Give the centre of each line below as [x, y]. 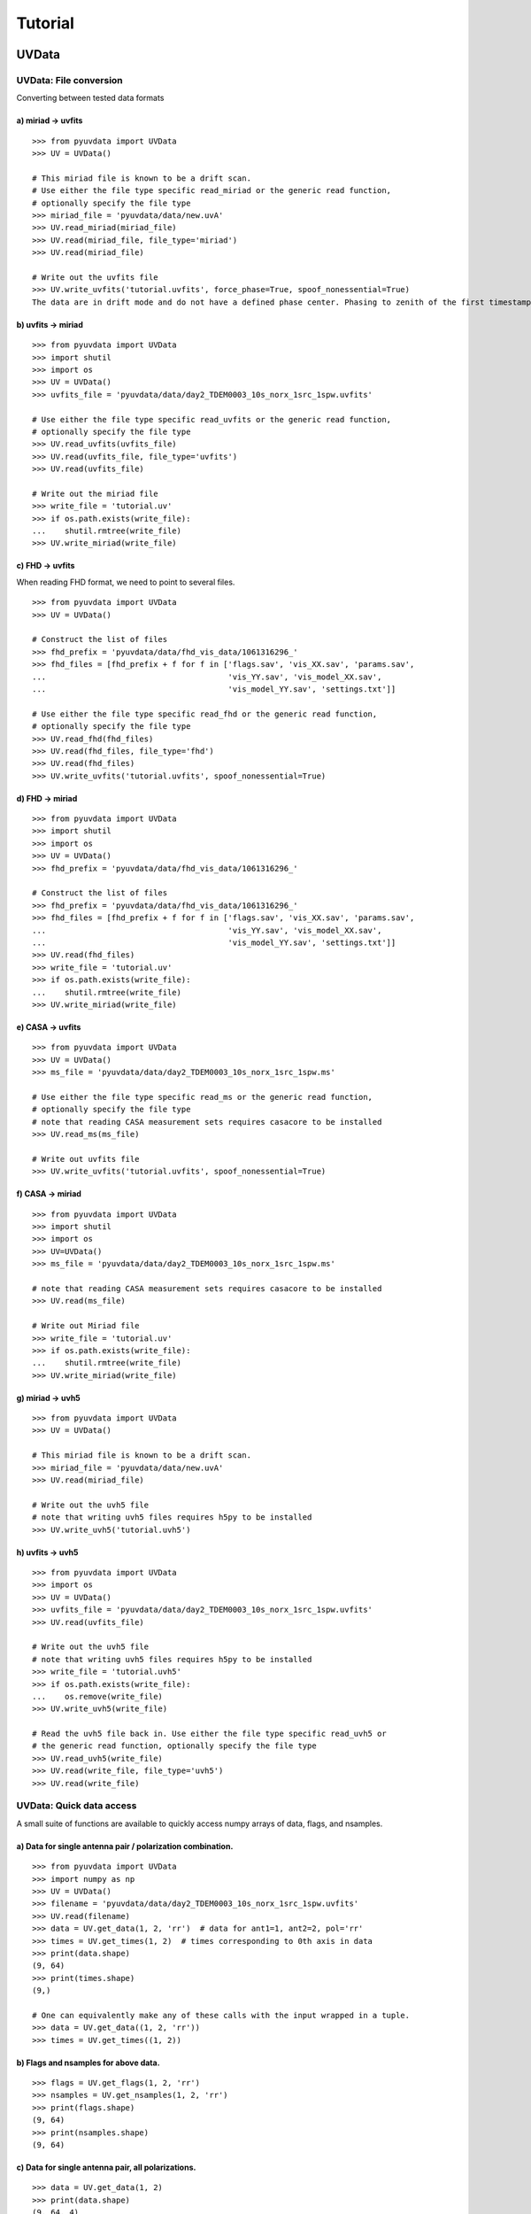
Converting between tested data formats [90, 98]
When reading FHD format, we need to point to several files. [126, 582]
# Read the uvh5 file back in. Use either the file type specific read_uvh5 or [209, 1734]
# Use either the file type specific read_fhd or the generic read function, [205, 714]
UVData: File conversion [69, 80]
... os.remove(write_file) [98, 1696]
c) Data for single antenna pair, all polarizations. [106, 2167]
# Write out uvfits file [86, 1159]
